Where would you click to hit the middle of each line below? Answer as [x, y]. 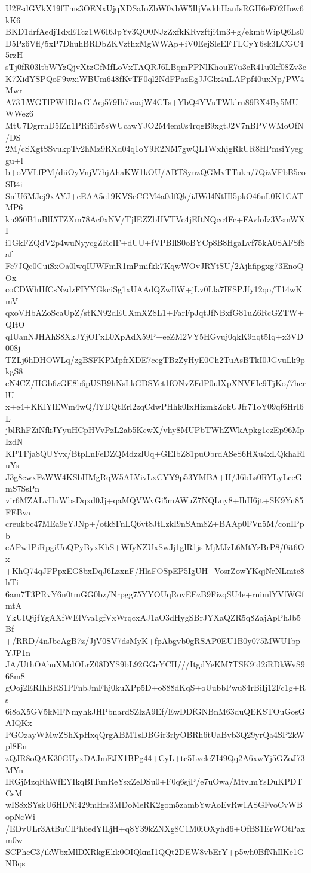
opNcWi [20, 816]
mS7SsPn [23, 488]
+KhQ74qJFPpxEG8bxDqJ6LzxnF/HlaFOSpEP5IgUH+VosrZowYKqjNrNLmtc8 [155, 570]
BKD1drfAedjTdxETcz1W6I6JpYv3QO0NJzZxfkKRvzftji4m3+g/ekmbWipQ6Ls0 [155, 31]
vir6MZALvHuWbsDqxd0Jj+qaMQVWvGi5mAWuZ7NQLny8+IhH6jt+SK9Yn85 [155, 500]
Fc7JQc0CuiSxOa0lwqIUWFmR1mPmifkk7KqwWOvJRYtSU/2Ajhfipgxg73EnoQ [155, 266]
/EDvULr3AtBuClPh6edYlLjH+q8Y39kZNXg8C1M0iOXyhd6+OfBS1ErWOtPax [155, 828]
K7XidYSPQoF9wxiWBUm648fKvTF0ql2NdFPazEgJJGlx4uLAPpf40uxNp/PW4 [155, 78]
